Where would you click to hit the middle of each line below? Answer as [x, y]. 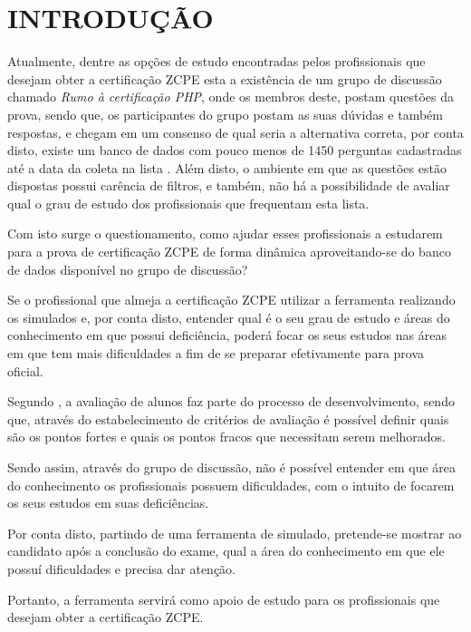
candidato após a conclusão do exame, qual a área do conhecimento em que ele [226, 551]
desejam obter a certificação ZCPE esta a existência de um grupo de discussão [225, 78]
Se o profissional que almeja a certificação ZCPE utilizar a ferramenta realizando [231, 300]
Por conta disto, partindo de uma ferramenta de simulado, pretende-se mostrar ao [235, 533]
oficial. [25, 370]
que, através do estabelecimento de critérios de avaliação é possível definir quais [228, 418]
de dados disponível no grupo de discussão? [128, 269]
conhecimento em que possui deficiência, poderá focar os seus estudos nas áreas [227, 335]
